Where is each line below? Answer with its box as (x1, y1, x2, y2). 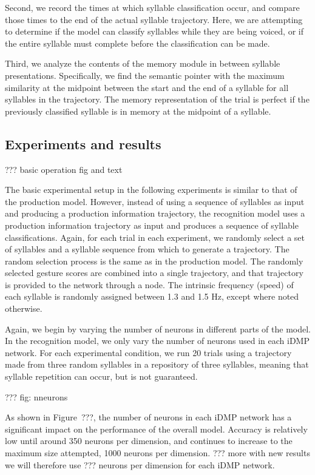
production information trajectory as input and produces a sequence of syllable (5, 218, 299, 231)
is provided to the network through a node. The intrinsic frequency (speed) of (5, 278, 294, 291)
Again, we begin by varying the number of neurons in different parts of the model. (5, 322, 311, 335)
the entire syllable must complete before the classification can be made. (5, 36, 270, 49)
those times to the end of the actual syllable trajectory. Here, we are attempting (5, 13, 303, 25)
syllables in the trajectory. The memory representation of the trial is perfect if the (5, 93, 310, 106)
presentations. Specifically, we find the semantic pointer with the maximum (5, 69, 285, 81)
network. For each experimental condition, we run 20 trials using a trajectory (5, 346, 292, 359)
